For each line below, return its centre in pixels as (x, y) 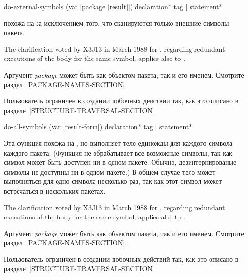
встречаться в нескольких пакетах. (55, 190)
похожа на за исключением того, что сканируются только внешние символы (116, 23)
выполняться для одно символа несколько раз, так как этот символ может (113, 181)
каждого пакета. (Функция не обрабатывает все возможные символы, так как (118, 152)
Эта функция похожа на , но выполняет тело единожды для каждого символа (118, 143)
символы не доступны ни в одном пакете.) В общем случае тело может (110, 171)
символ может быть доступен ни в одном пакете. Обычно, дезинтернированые (120, 162)
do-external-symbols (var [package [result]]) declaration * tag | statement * (113, 6)
